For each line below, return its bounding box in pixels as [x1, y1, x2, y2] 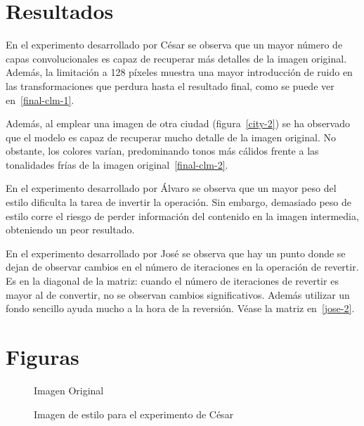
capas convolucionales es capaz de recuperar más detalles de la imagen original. [6, 51, 347, 65]
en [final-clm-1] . [6, 92, 74, 107]
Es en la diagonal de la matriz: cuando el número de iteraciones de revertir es [6, 273, 339, 288]
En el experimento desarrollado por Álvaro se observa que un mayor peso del [6, 181, 337, 195]
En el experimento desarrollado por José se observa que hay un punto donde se [6, 245, 346, 260]
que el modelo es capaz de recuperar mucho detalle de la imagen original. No [6, 129, 336, 144]
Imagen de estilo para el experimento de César [34, 406, 234, 421]
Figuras [6, 342, 79, 370]
